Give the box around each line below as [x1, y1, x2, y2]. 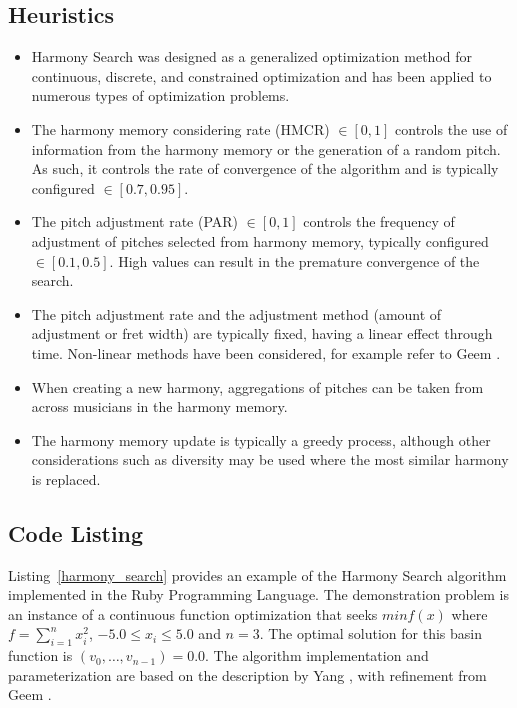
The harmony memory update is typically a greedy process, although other [31, 429, 491, 450]
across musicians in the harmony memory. [31, 396, 288, 417]
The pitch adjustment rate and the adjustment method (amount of [31, 303, 442, 324]
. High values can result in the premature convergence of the [109, 250, 480, 271]
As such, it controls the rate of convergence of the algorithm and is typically [31, 158, 499, 179]
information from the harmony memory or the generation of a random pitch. [31, 138, 501, 159]
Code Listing [8, 517, 144, 548]
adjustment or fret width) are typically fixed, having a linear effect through [31, 323, 493, 344]
